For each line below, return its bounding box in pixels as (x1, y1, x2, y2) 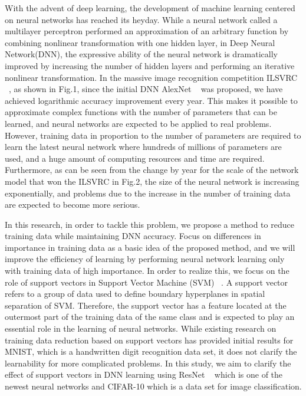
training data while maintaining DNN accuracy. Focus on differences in (5, 230, 261, 242)
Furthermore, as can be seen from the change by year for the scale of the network (5, 163, 299, 176)
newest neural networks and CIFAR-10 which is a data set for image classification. (5, 380, 302, 392)
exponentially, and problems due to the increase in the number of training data (5, 186, 291, 199)
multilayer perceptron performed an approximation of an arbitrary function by (5, 25, 289, 37)
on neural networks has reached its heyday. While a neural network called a (5, 13, 278, 25)
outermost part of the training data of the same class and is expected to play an (5, 310, 295, 323)
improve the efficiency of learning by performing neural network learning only (5, 253, 285, 265)
